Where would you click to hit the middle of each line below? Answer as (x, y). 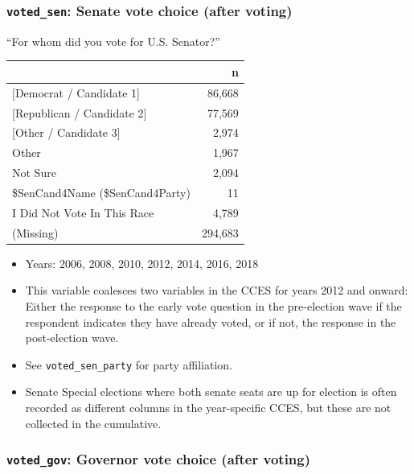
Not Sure (34, 173)
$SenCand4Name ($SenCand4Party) (101, 192)
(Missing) (35, 232)
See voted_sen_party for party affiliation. (129, 364)
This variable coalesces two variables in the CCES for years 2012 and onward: (217, 290)
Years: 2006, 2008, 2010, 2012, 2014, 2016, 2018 (142, 263)
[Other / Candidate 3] (66, 132)
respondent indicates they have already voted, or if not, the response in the (211, 321)
